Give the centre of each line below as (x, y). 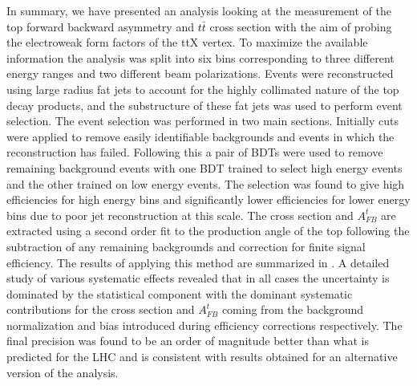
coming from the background (293, 309)
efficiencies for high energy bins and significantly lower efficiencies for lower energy (208, 199)
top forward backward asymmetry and (100, 26)
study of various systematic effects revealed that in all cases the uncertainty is (198, 278)
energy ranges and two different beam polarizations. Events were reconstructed (200, 73)
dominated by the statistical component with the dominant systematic (180, 293)
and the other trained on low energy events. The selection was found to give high (206, 183)
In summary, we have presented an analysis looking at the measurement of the (199, 10)
